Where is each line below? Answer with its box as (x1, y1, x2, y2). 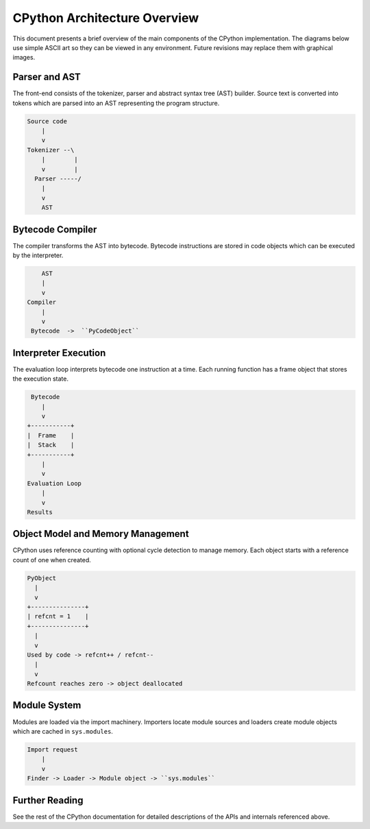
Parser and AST (12, 71, 82, 83)
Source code (27, 117, 68, 125)
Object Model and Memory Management (12, 528, 189, 540)
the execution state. (12, 374, 69, 383)
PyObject (27, 574, 57, 582)
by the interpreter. (12, 251, 64, 260)
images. (12, 53, 36, 62)
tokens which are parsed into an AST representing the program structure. (12, 99, 220, 107)
